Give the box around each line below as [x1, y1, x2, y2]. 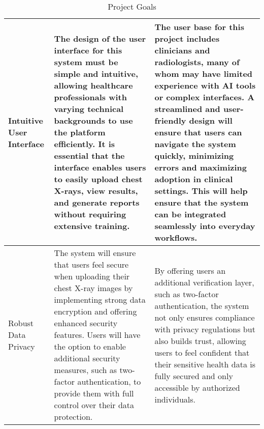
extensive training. [54, 220, 130, 232]
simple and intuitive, [54, 68, 139, 79]
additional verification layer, [154, 276, 254, 288]
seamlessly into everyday [154, 220, 255, 232]
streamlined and [154, 103, 220, 115]
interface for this [54, 44, 122, 56]
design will [189, 115, 233, 126]
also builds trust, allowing [154, 334, 246, 347]
